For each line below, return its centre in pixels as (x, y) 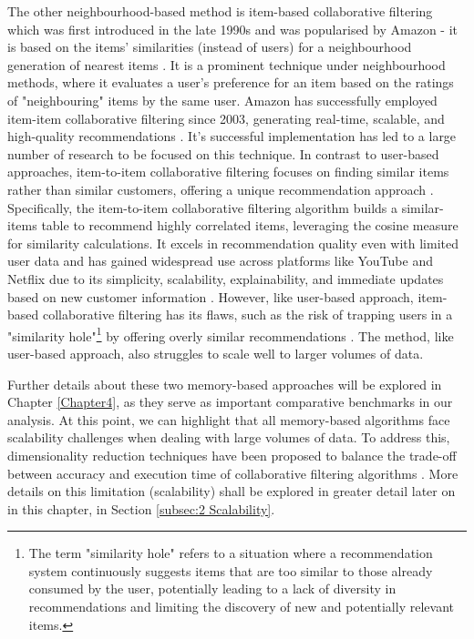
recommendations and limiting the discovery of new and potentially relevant (241, 607)
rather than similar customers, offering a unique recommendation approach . (221, 189)
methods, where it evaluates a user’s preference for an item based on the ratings (231, 82)
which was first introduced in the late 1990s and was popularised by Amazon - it (232, 29)
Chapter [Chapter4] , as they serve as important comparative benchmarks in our (230, 402)
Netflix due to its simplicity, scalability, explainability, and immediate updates (226, 278)
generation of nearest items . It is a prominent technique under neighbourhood (227, 64)
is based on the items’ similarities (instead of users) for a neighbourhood (210, 47)
